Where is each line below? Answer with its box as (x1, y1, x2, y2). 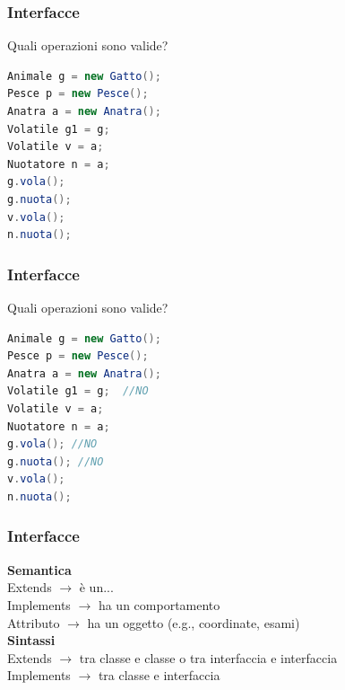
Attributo (7, 613, 60, 632)
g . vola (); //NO (7, 438, 98, 451)
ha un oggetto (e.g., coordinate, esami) (87, 613, 300, 632)
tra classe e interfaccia (98, 666, 220, 685)
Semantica (7, 560, 72, 579)
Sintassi (7, 631, 56, 650)
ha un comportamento (98, 595, 220, 614)
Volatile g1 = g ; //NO (7, 385, 149, 398)
